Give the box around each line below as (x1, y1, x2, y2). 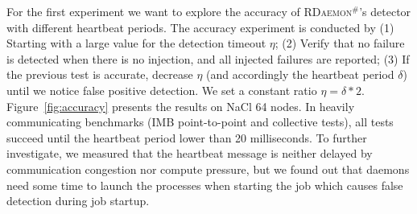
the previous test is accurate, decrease (6, 66, 193, 83)
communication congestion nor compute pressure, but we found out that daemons (6, 160, 410, 177)
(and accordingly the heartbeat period (206, 66, 394, 83)
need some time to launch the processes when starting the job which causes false (6, 176, 403, 193)
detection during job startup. (6, 192, 150, 209)
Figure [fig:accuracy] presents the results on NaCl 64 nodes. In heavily (6, 97, 355, 114)
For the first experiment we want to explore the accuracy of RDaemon (6, 3, 353, 19)
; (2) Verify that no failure (275, 35, 405, 51)
